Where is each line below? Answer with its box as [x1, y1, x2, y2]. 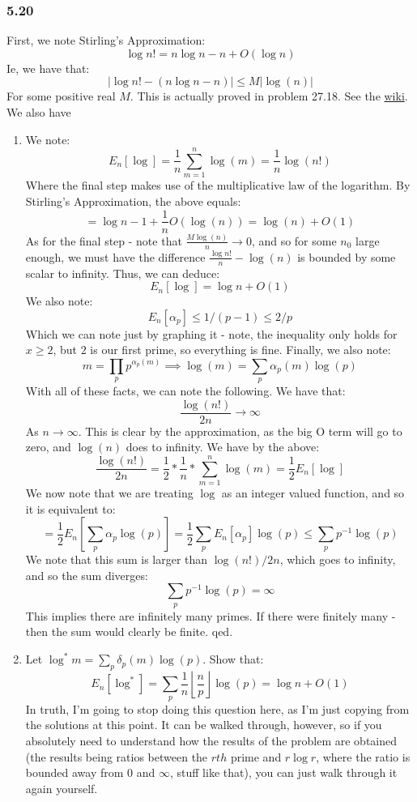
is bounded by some [297, 248, 396, 265]
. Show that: [202, 651, 264, 668]
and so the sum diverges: [25, 566, 148, 583]
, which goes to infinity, [279, 551, 396, 568]
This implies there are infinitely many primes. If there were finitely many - [25, 607, 396, 624]
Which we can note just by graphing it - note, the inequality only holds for [25, 325, 398, 342]
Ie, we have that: [6, 59, 90, 76]
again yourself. [25, 779, 98, 796]
